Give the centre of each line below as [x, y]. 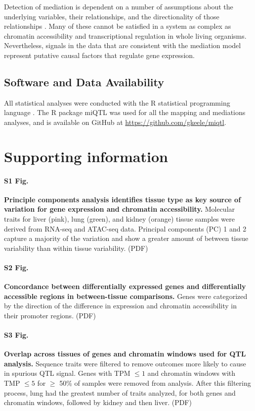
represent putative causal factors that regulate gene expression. [99, 55]
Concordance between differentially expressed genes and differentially [125, 286]
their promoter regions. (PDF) [50, 315]
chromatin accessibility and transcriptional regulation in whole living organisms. [125, 35]
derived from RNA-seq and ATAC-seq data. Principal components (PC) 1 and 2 [125, 228]
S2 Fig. [16, 267]
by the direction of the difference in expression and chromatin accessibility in [121, 306]
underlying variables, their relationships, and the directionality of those [112, 16]
